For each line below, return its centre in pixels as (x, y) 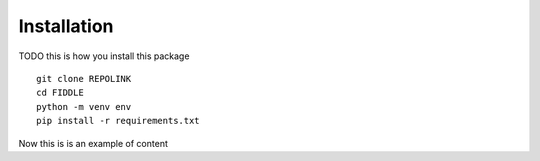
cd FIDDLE (60, 93)
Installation (66, 26)
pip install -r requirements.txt (118, 121)
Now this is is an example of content (93, 143)
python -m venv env (84, 106)
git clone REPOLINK (84, 78)
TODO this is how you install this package (104, 56)
